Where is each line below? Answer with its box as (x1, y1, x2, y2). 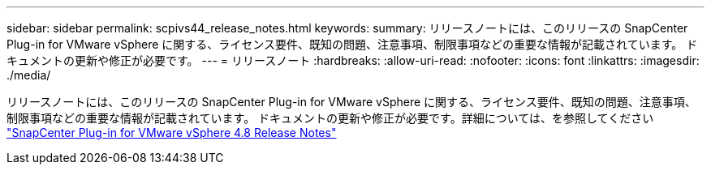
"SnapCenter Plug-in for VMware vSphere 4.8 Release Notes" (6, 126, 337, 139)
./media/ (6, 68, 51, 82)
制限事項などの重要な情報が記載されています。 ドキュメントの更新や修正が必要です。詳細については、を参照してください (6, 111, 654, 125)
